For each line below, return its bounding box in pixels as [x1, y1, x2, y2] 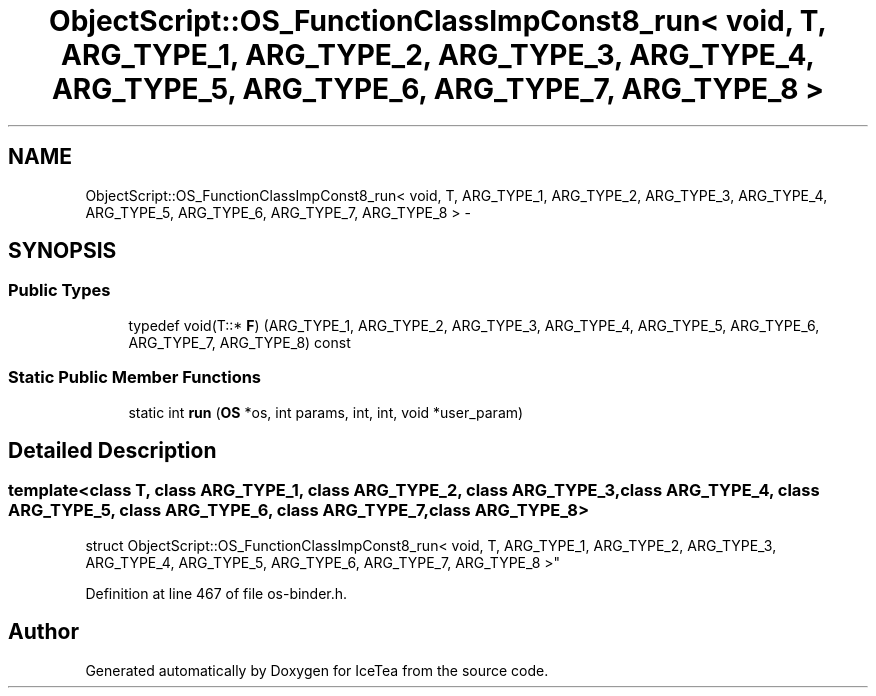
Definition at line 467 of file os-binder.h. [85, 584, 348, 602]
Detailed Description [8, 437, 217, 463]
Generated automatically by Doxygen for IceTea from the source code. [85, 661, 549, 679]
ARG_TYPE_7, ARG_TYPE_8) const [128, 333, 351, 351]
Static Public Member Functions [8, 367, 262, 388]
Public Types [8, 280, 111, 301]
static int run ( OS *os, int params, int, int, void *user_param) [128, 403, 524, 421]
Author [8, 619, 79, 645]
